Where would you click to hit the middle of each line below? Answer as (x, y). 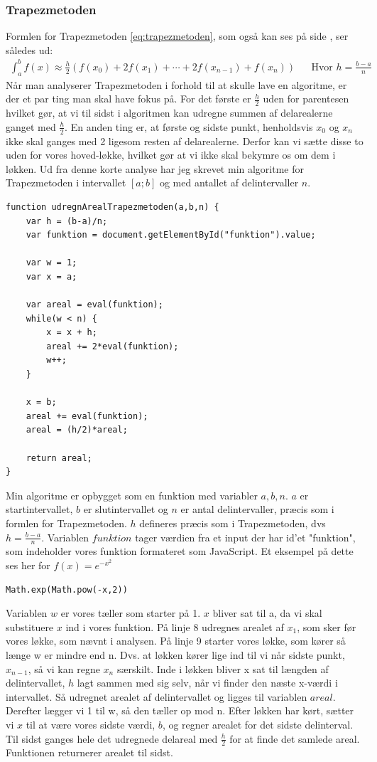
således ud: (29, 49)
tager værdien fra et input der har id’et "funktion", (245, 537)
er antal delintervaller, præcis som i (257, 509)
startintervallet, (39, 509)
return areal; (59, 458)
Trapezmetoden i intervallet (66, 182)
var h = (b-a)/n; (67, 221)
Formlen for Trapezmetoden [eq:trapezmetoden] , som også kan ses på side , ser (177, 36)
